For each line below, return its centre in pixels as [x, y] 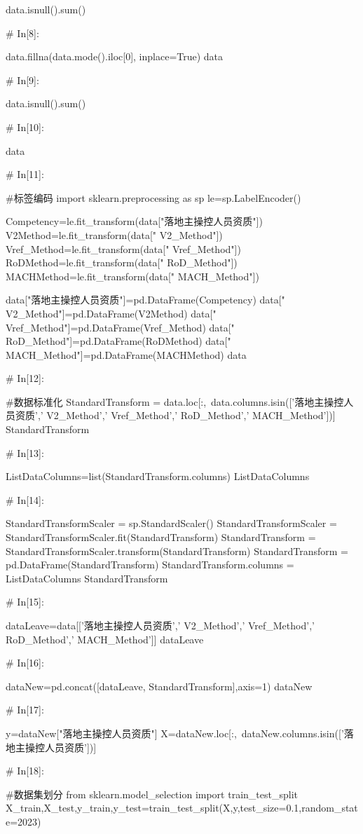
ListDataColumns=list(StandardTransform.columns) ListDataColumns [158, 476]
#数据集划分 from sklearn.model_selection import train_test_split [152, 794]
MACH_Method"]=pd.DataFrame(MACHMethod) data [126, 354]
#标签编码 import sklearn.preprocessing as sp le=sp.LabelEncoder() [153, 197]
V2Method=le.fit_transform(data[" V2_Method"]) [114, 234]
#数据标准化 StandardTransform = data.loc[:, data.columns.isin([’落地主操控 [175, 401]
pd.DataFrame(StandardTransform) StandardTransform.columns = [150, 565]
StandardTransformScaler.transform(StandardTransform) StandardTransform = [177, 551]
